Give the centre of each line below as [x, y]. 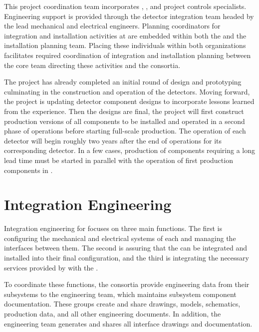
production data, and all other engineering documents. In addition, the [113, 313]
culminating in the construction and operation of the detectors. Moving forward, [127, 91]
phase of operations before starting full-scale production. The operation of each [125, 131]
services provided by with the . [51, 267]
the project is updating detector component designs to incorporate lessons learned [129, 101]
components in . [28, 170]
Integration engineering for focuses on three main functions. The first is [113, 228]
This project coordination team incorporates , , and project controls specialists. [125, 6]
